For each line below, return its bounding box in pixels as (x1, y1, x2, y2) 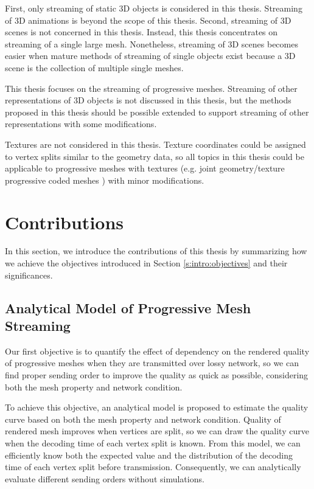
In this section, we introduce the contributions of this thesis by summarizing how (5, 244, 307, 257)
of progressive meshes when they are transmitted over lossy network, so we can (5, 356, 299, 369)
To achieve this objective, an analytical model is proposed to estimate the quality (5, 401, 309, 414)
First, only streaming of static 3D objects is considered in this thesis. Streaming (5, 2, 302, 14)
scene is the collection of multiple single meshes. (5, 61, 184, 74)
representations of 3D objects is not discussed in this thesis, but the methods (5, 94, 291, 106)
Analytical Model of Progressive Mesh (5, 298, 251, 317)
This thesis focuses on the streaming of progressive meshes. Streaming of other (5, 81, 298, 94)
